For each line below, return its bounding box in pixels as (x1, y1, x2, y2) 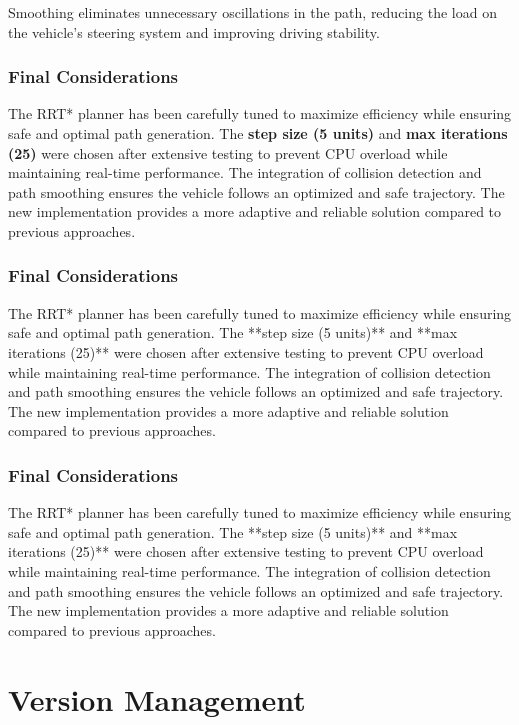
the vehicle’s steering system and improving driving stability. (8, 21, 380, 42)
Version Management (8, 678, 306, 719)
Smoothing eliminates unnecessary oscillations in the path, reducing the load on (8, 2, 497, 22)
